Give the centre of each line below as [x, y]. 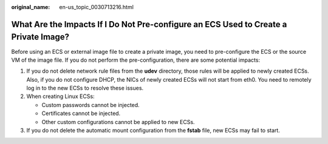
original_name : [31, 7]
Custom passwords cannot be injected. [91, 105]
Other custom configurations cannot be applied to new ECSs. [118, 122]
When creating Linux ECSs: [60, 96]
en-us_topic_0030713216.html [96, 7]
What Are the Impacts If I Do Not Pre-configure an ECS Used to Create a [149, 24]
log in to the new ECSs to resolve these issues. [85, 88]
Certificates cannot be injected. [81, 113]
